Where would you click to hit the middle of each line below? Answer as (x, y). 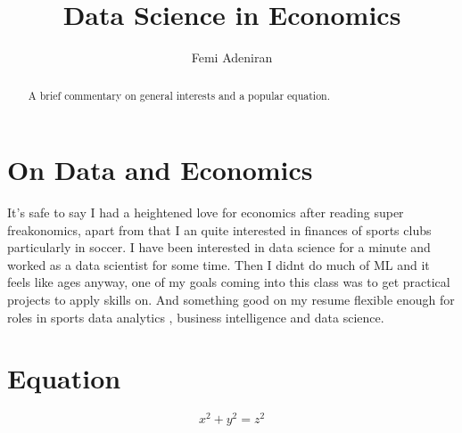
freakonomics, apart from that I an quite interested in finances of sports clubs (219, 229)
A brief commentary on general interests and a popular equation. (179, 95)
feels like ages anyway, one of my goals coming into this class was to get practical (229, 282)
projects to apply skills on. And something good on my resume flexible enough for (231, 300)
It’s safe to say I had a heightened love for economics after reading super (206, 212)
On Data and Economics (160, 170)
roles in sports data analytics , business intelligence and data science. (196, 317)
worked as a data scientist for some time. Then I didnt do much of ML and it (219, 264)
